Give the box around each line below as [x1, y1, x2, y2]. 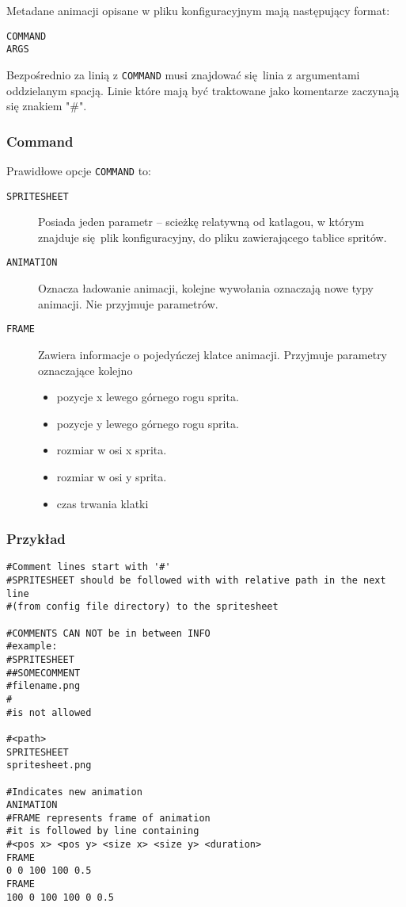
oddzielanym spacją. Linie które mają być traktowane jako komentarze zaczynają [6, 82, 400, 98]
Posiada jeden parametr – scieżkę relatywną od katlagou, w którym [38, 213, 364, 230]
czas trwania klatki [56, 495, 149, 511]
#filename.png [6, 680, 81, 692]
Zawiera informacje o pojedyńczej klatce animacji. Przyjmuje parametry [38, 346, 388, 362]
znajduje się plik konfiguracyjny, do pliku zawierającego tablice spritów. [38, 228, 387, 245]
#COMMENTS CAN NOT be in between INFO [6, 627, 211, 639]
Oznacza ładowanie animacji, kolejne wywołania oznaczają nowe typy [38, 280, 374, 297]
